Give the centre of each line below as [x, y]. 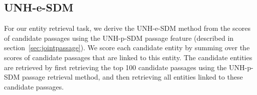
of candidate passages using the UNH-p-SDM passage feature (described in [119, 38]
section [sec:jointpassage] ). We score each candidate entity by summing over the [127, 47]
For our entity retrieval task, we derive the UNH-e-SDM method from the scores [127, 28]
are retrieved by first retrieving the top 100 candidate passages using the [115, 67]
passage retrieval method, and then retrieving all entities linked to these [132, 77]
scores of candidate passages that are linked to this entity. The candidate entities [128, 57]
